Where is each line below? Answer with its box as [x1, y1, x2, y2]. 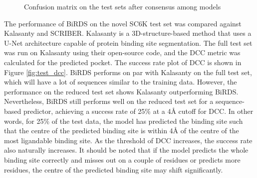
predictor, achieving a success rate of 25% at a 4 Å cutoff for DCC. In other [23, 105, 254, 116]
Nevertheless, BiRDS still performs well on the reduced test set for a [4, 96, 214, 106]
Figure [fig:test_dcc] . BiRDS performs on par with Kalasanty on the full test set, [4, 67, 252, 77]
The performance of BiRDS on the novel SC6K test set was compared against [4, 18, 242, 28]
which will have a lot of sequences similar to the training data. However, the [4, 77, 237, 87]
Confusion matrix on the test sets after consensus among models [24, 1, 221, 11]
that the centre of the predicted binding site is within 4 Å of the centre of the [4, 125, 239, 136]
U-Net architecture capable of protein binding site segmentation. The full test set [4, 37, 253, 48]
